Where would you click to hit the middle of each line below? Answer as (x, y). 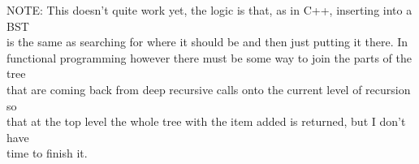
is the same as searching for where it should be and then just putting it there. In (207, 42)
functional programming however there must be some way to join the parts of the (209, 57)
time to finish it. (47, 153)
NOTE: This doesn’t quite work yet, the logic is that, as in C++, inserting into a (209, 10)
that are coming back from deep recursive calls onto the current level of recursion (209, 89)
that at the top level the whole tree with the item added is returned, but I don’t (206, 121)
